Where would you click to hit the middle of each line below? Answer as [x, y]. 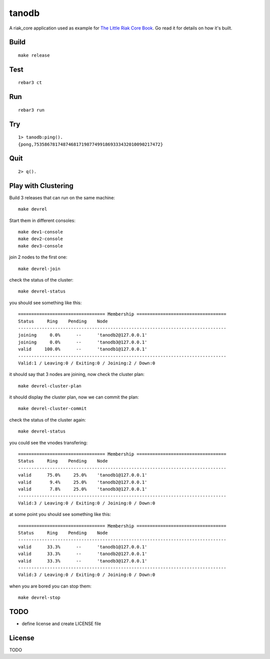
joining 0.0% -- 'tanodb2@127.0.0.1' [83, 335]
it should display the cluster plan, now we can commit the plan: [74, 397]
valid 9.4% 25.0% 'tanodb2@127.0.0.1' [83, 482]
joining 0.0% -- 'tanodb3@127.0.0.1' [83, 342]
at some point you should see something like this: [60, 514]
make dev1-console [41, 232]
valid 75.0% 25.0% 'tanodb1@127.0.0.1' [83, 475]
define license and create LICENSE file [61, 623]
